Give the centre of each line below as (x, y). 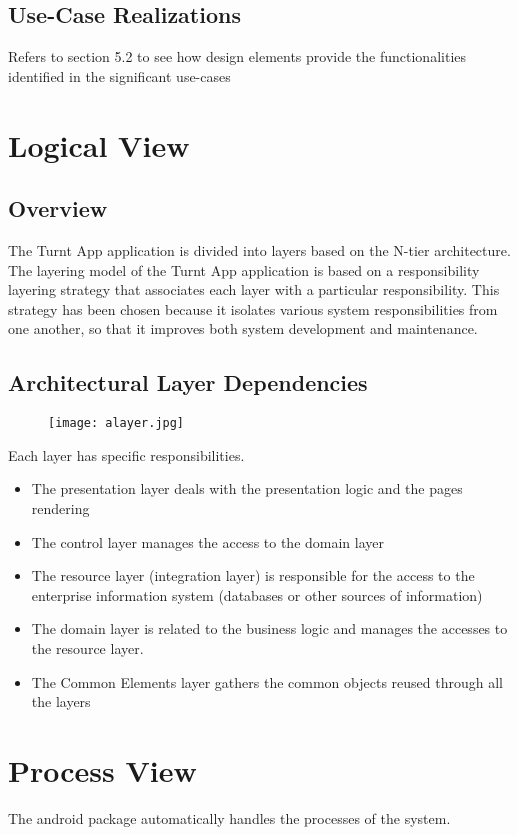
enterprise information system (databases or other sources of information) (257, 594)
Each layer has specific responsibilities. (126, 454)
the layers (61, 701)
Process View (102, 769)
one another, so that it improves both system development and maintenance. (243, 328)
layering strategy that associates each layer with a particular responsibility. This (254, 289)
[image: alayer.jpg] (116, 423)
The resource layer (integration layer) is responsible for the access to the (253, 575)
